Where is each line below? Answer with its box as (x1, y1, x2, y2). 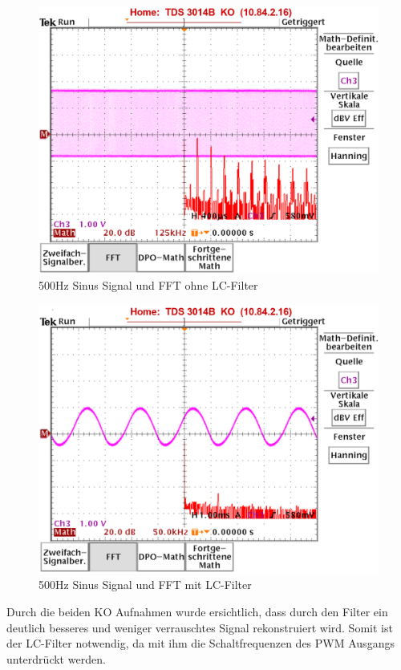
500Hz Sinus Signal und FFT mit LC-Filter (38, 576, 252, 593)
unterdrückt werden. (6, 650, 106, 667)
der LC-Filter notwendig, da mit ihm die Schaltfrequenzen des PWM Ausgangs (6, 635, 395, 652)
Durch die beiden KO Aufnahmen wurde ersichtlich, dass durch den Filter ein (6, 603, 388, 620)
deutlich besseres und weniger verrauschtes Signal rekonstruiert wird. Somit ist (6, 619, 393, 635)
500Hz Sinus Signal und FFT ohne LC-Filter (38, 276, 258, 293)
